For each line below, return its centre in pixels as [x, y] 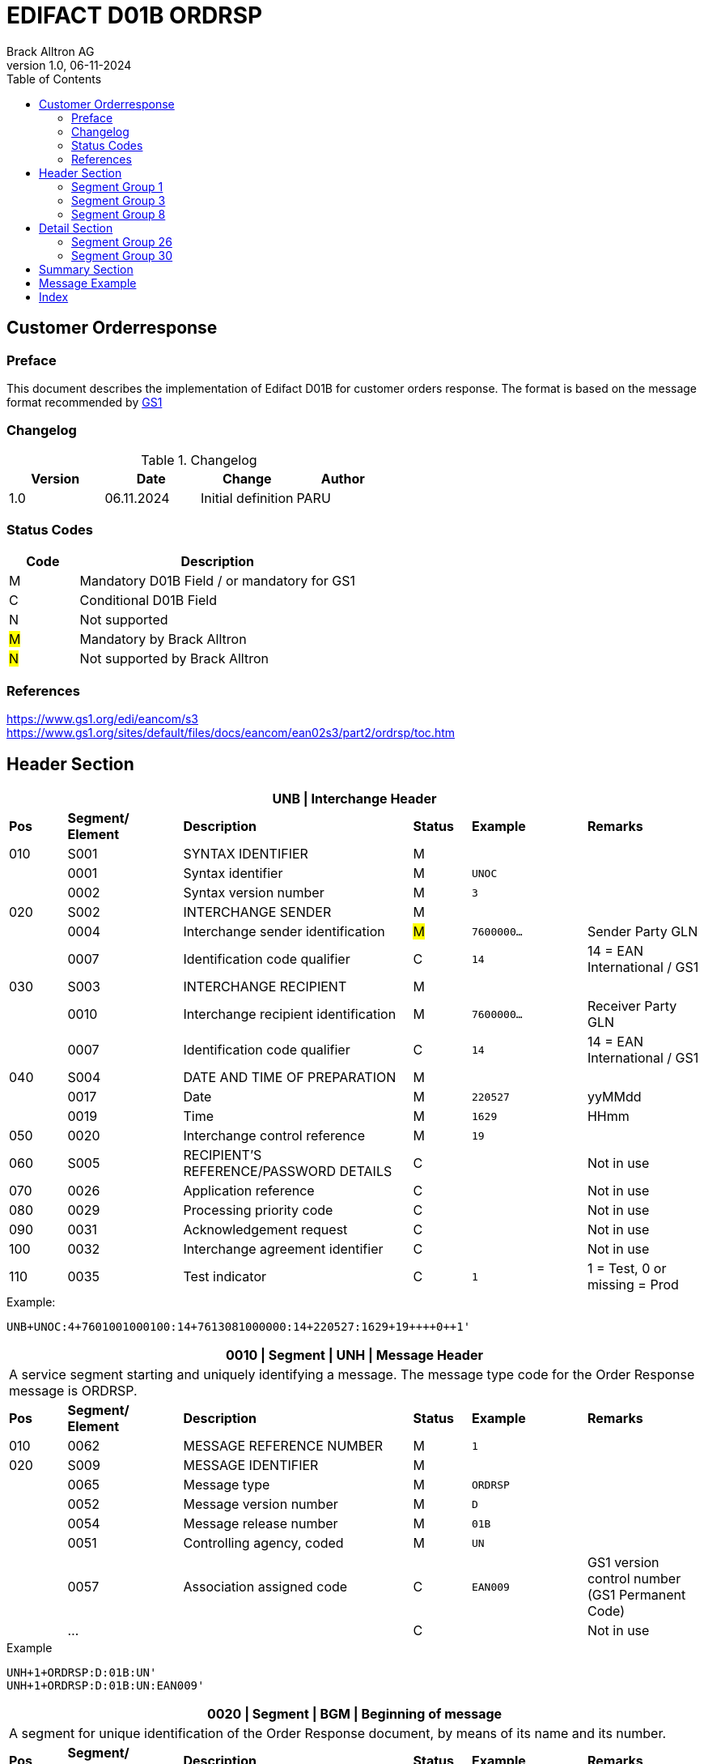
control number [634, 1579]
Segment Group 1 [117, 186]
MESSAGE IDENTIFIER [251, 1466]
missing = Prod [633, 1285]
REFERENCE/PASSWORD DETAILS [288, 1172]
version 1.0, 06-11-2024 [69, 65]
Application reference [249, 1191]
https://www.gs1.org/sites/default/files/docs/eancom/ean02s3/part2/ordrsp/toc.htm [231, 733]
